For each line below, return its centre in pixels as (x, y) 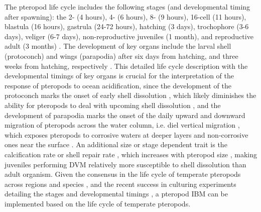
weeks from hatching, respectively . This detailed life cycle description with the (126, 66)
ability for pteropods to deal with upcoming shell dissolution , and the (113, 105)
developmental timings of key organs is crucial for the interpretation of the (119, 76)
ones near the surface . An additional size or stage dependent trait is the (116, 144)
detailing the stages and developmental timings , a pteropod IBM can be (116, 194)
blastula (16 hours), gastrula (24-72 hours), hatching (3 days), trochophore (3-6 (127, 26)
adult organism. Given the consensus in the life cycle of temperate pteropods (123, 174)
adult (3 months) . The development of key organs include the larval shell (118, 46)
